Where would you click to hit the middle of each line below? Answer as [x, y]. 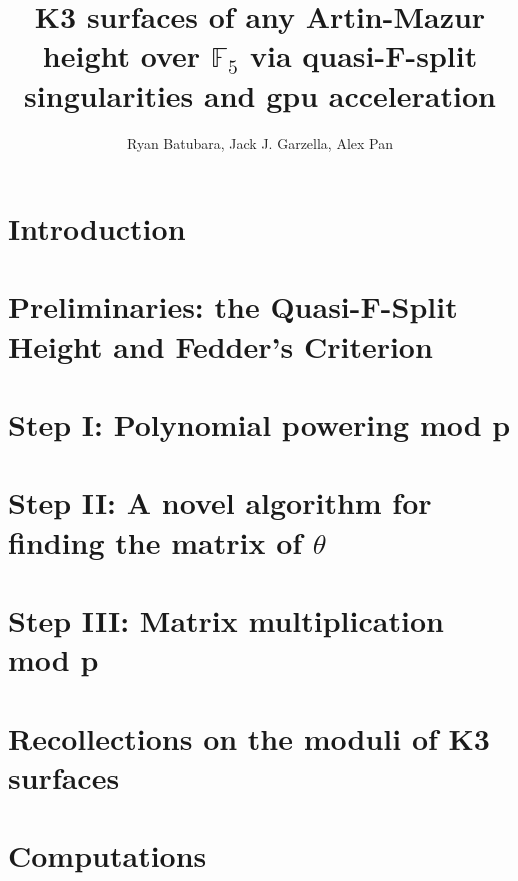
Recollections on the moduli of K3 [249, 737]
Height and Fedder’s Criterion [220, 345]
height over [121, 55]
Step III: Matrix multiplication [226, 619]
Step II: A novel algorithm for [220, 502]
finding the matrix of [155, 541]
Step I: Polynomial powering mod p [259, 424]
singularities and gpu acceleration [260, 94]
